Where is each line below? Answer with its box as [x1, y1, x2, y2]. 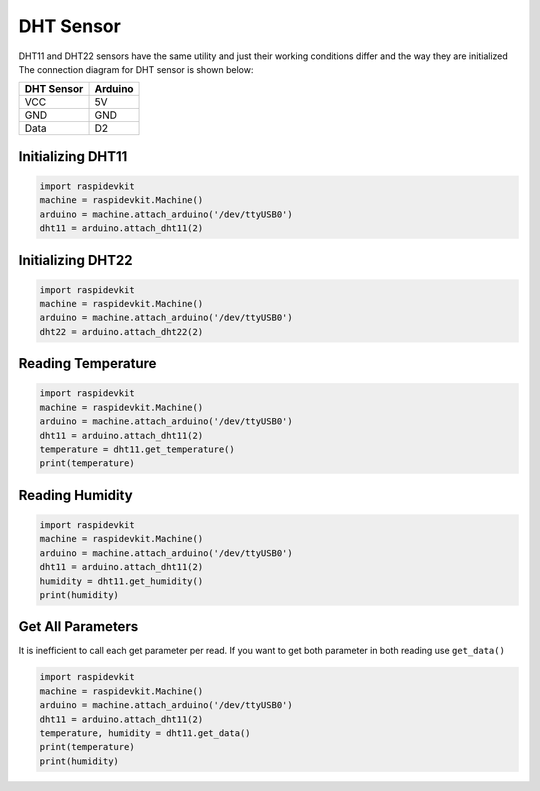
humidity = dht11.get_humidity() [39, 575, 204, 587]
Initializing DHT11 [18, 148, 128, 165]
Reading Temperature [18, 355, 157, 372]
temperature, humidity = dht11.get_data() [39, 728, 251, 739]
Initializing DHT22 [18, 251, 133, 269]
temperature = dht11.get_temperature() [39, 444, 235, 455]
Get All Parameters [18, 618, 139, 635]
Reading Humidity [18, 486, 134, 504]
